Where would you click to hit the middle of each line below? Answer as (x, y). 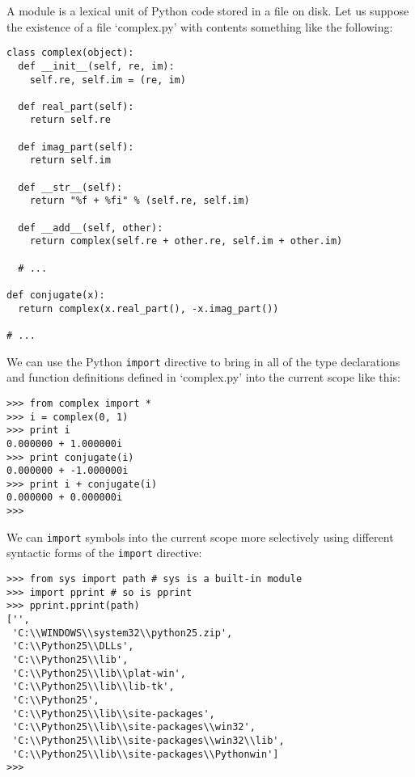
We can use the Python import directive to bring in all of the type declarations (203, 361)
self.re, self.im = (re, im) (108, 80)
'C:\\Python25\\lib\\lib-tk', (93, 687)
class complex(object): (70, 53)
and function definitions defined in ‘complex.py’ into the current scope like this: (203, 377)
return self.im (70, 160)
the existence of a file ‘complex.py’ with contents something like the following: (200, 26)
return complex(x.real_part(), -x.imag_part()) (148, 308)
